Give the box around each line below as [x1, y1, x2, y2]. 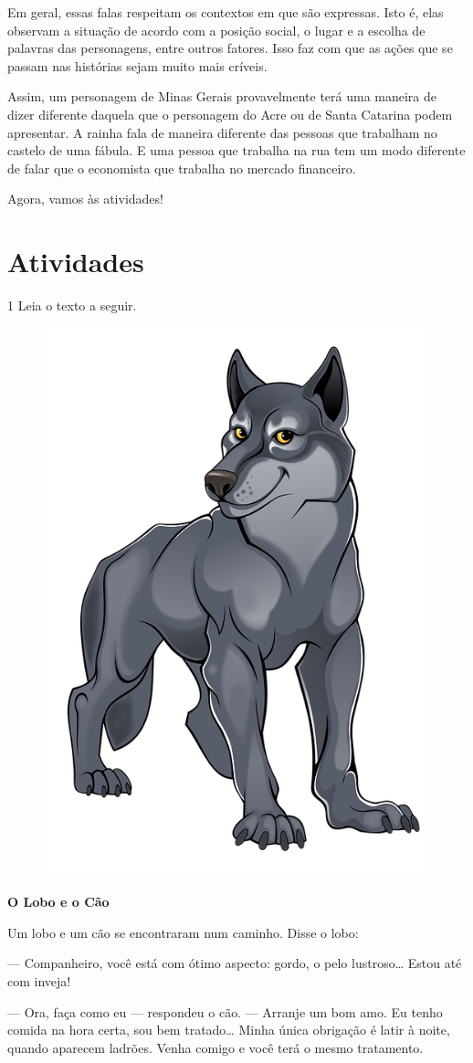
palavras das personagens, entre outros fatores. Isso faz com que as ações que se [7, 38, 453, 58]
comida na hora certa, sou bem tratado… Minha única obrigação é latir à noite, [7, 1020, 450, 1039]
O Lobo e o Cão [7, 892, 110, 911]
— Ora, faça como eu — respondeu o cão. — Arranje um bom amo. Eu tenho [7, 1002, 443, 1021]
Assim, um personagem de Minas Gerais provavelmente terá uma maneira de [7, 87, 437, 106]
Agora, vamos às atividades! [7, 189, 163, 208]
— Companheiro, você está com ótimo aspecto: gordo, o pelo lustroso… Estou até [7, 953, 462, 973]
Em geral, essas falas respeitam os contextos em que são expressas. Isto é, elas [7, 3, 444, 21]
